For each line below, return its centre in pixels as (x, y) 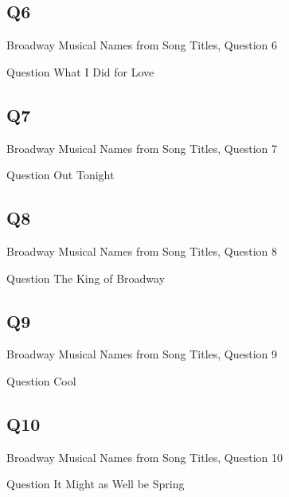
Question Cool (41, 380)
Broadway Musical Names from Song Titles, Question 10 (145, 457)
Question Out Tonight (61, 175)
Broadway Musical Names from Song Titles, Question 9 (142, 354)
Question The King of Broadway (86, 278)
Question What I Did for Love (80, 71)
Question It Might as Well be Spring (96, 484)
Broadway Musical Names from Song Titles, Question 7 (142, 148)
